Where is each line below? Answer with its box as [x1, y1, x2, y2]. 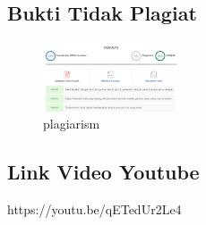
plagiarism [43, 114, 100, 133]
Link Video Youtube [7, 158, 200, 186]
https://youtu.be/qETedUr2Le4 [7, 200, 182, 219]
